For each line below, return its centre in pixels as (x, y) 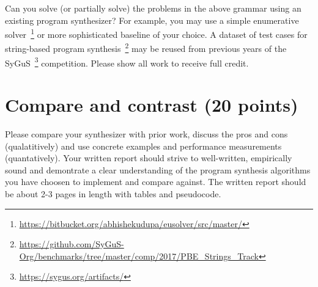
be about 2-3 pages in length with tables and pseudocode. (113, 194)
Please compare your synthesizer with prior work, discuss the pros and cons (146, 134)
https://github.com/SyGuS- (72, 244)
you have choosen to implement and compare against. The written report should (156, 182)
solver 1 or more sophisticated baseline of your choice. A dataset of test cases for (156, 33)
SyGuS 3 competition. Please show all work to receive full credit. (127, 62)
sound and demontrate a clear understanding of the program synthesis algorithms (158, 169)
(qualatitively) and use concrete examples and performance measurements (143, 146)
